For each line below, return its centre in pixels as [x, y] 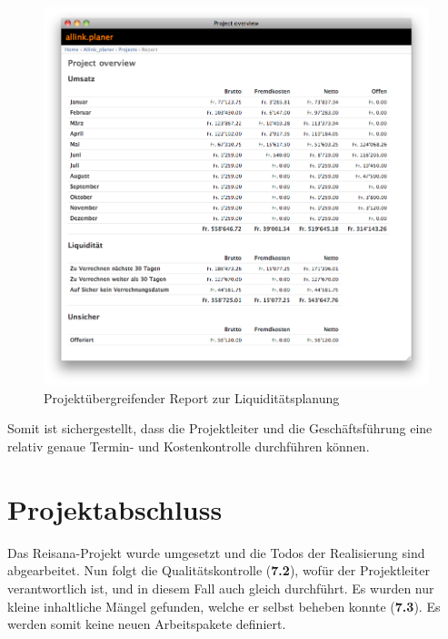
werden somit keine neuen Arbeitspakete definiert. [147, 624]
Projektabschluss [115, 508]
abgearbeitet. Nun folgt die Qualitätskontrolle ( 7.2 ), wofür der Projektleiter [219, 570]
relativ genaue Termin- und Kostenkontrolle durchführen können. [189, 446]
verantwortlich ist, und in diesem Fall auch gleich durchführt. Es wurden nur [221, 588]
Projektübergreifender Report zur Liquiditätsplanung [192, 397]
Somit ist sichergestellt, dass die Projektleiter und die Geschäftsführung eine [220, 428]
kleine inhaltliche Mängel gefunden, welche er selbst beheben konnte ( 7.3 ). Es [224, 606]
